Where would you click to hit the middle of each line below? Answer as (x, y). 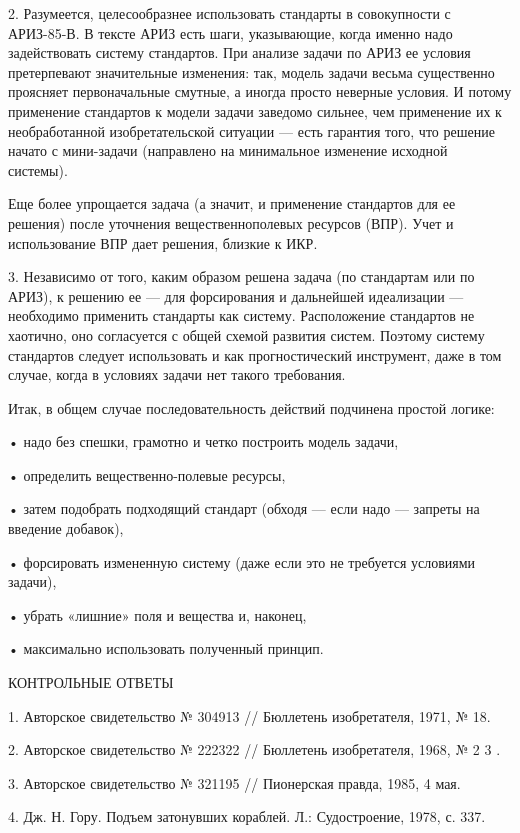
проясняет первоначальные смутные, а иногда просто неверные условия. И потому (260, 91)
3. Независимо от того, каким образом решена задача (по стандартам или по (241, 276)
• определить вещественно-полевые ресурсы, (147, 474)
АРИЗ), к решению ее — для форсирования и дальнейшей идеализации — (236, 295)
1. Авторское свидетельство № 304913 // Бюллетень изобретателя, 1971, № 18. (249, 715)
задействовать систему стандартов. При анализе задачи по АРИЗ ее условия (239, 52)
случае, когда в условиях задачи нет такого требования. (177, 374)
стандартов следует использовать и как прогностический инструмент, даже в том (255, 354)
